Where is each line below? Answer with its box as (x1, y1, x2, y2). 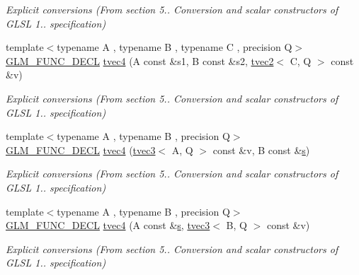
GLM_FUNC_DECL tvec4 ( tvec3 (6, 142, 156, 157)
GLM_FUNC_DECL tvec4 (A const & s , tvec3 (6, 218, 210, 233)
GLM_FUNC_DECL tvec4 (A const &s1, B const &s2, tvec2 (6, 53, 274, 68)
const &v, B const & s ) (212, 142, 310, 157)
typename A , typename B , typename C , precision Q (57, 40, 292, 54)
